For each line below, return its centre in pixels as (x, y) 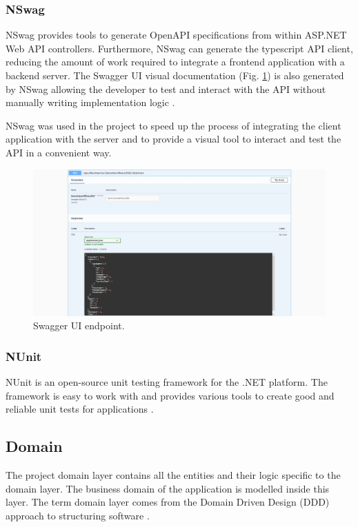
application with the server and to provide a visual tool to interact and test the (173, 139)
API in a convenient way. (59, 152)
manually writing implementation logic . (90, 102)
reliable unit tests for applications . (80, 409)
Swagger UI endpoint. (79, 325)
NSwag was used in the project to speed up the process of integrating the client (173, 125)
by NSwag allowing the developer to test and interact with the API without (166, 89)
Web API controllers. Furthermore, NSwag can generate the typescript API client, (179, 48)
